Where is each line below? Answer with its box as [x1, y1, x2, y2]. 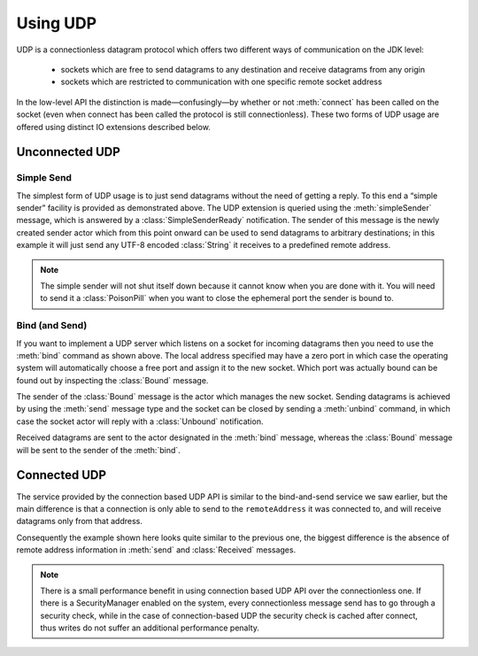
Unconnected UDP [16, 144, 121, 159]
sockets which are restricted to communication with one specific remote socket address [60, 76, 382, 88]
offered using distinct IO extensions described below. [16, 121, 212, 132]
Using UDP [16, 13, 97, 33]
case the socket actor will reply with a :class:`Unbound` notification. [16, 416, 264, 427]
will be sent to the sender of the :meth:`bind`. [16, 444, 181, 455]
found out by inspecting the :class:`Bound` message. [16, 374, 209, 385]
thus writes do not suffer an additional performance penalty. [40, 622, 260, 633]
